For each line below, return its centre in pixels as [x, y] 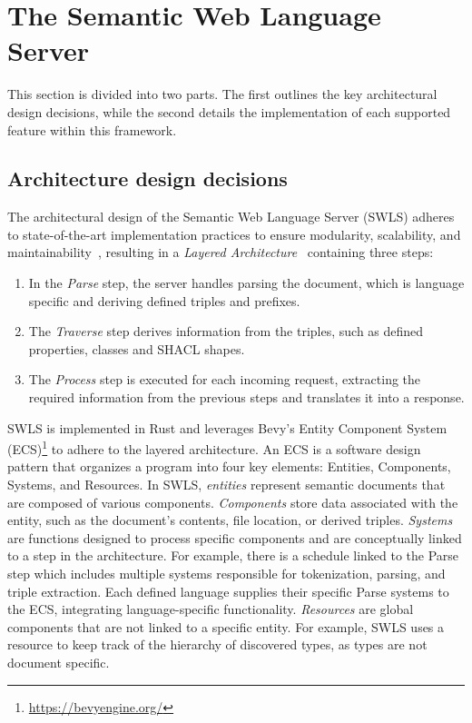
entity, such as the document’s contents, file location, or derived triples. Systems [230, 520]
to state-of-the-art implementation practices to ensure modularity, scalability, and [234, 234]
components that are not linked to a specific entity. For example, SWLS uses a [226, 626]
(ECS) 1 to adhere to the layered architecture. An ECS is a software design [214, 447]
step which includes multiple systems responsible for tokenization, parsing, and [226, 574]
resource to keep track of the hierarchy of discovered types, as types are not [217, 644]
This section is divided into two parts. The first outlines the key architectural [222, 94]
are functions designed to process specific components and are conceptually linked [235, 537]
